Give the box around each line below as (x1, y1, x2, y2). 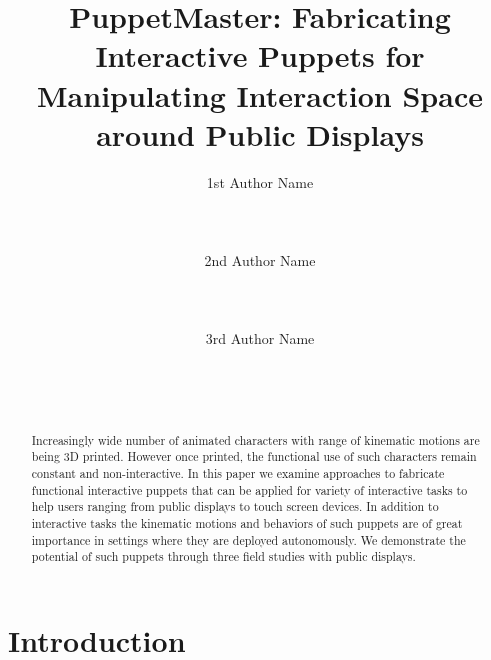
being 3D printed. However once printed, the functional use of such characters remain (31, 448, 477, 465)
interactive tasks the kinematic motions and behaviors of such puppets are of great (31, 514, 463, 531)
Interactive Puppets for (95, 35, 425, 76)
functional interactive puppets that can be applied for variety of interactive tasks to (31, 481, 468, 498)
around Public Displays (96, 113, 424, 154)
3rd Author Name (205, 328, 315, 349)
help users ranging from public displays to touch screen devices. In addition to (31, 498, 439, 515)
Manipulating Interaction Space (37, 74, 483, 115)
